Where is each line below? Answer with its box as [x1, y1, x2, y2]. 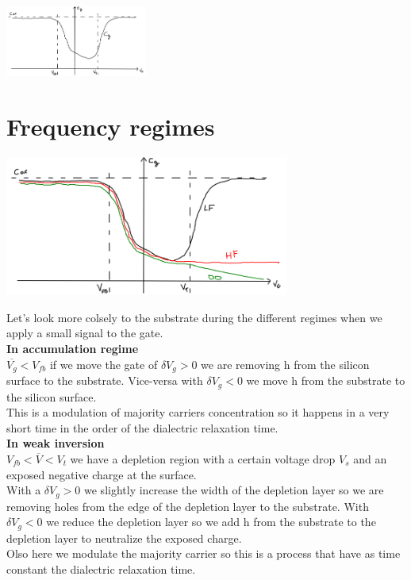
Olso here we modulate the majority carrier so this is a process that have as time [6, 545, 401, 562]
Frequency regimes [6, 109, 215, 142]
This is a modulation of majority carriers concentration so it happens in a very [6, 404, 390, 421]
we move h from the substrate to [246, 372, 405, 389]
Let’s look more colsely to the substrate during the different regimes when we [6, 309, 382, 325]
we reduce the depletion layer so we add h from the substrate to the [46, 513, 376, 530]
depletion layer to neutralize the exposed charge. [6, 529, 242, 546]
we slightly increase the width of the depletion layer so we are [84, 482, 384, 498]
